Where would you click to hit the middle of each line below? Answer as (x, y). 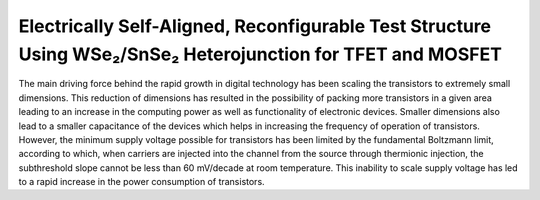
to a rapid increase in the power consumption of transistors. (141, 182)
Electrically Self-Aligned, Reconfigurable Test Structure (255, 26)
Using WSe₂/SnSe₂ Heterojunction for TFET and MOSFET (260, 54)
